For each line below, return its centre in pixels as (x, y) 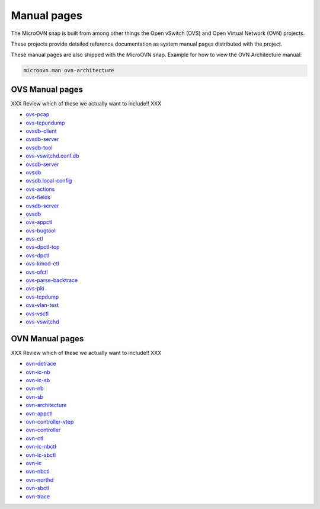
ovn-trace (38, 496)
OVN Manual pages (47, 339)
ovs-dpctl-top (43, 247)
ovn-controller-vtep (50, 422)
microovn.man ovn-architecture (69, 71)
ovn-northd (40, 479)
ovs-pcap (38, 114)
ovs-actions (40, 189)
